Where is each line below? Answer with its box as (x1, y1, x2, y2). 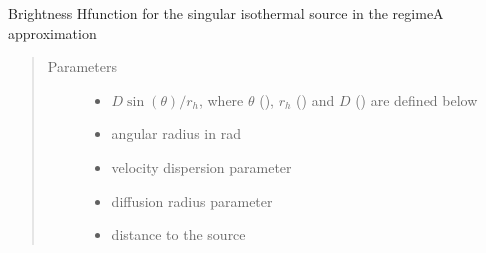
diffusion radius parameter (111, 190, 273, 211)
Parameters (47, 56, 117, 77)
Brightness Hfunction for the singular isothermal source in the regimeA (8, 3, 444, 23)
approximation (8, 22, 97, 43)
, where (198, 89, 244, 110)
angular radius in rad (111, 123, 241, 144)
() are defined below (355, 89, 478, 110)
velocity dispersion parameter (111, 156, 292, 177)
